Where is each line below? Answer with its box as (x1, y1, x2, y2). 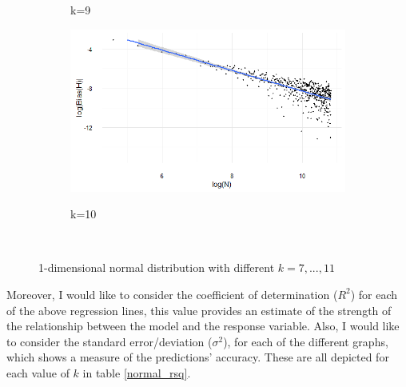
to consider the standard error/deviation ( (6, 333, 213, 349)
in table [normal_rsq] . (82, 364, 191, 381)
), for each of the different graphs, (223, 333, 388, 349)
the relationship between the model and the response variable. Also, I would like (6, 317, 400, 334)
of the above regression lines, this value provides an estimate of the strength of (6, 301, 392, 318)
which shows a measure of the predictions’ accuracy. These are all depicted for (6, 349, 389, 365)
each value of (6, 364, 70, 381)
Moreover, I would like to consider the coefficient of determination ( (6, 285, 338, 302)
